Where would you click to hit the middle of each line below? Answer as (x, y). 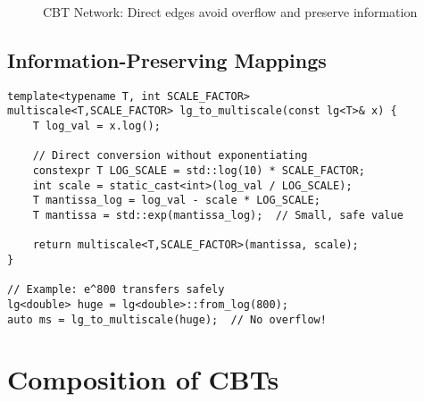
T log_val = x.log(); (96, 126)
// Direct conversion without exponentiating (170, 156)
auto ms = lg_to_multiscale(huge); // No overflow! (167, 319)
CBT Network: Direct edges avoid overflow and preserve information (230, 12)
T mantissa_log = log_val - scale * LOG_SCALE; (176, 201)
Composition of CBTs (143, 379)
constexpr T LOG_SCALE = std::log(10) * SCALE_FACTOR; (199, 171)
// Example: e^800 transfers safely (116, 290)
